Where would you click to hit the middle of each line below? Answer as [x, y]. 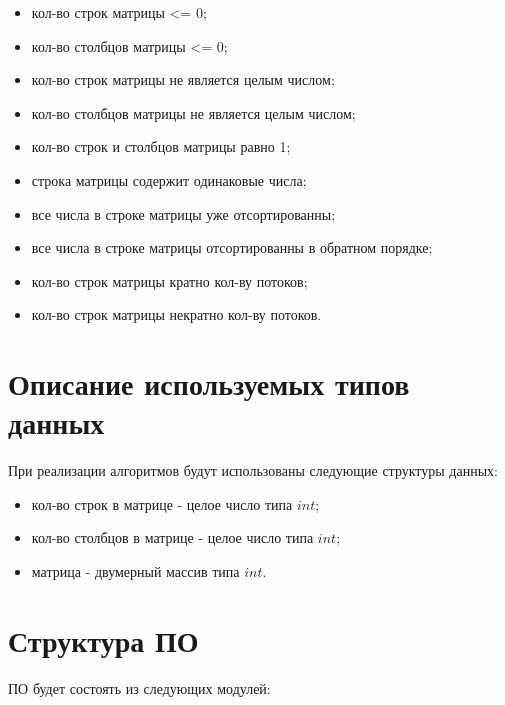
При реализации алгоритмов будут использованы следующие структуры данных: [253, 470]
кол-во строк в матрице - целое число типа [162, 503]
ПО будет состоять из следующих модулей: [139, 687]
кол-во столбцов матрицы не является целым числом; [193, 112]
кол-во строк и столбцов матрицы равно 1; [161, 146]
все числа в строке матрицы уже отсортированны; [183, 213]
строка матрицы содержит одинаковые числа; [169, 179]
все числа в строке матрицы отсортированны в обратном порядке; [232, 247]
